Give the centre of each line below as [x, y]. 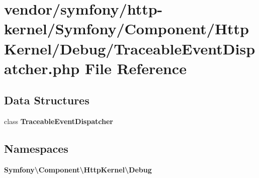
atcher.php [42, 68]
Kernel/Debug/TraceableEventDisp [130, 48]
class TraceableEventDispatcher [59, 121]
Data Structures [47, 100]
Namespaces [36, 149]
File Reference [136, 68]
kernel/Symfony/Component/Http [127, 28]
